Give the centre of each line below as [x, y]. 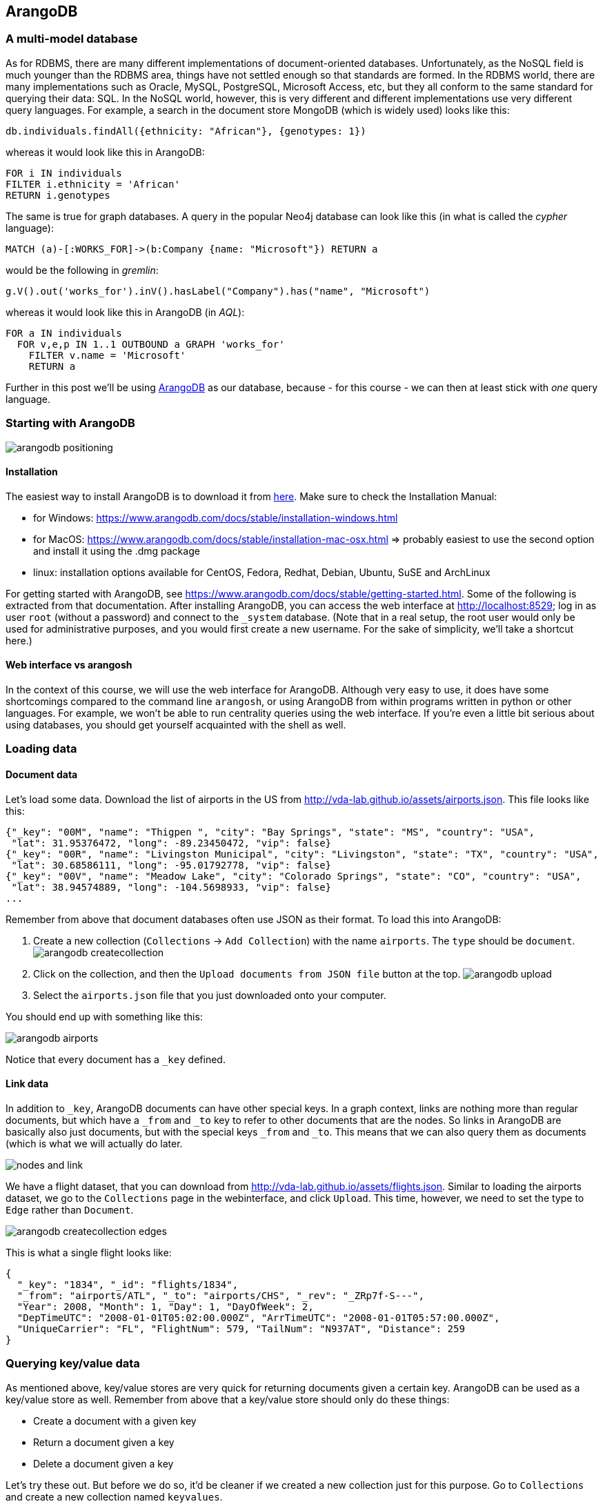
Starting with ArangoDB [70, 423]
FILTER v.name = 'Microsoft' [107, 355]
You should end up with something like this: [104, 1016]
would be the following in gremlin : [82, 270]
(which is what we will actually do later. [94, 1143]
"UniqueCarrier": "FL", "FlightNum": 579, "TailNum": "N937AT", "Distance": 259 [241, 1328]
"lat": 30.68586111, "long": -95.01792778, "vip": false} [171, 865]
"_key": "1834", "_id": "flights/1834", [128, 1284]
